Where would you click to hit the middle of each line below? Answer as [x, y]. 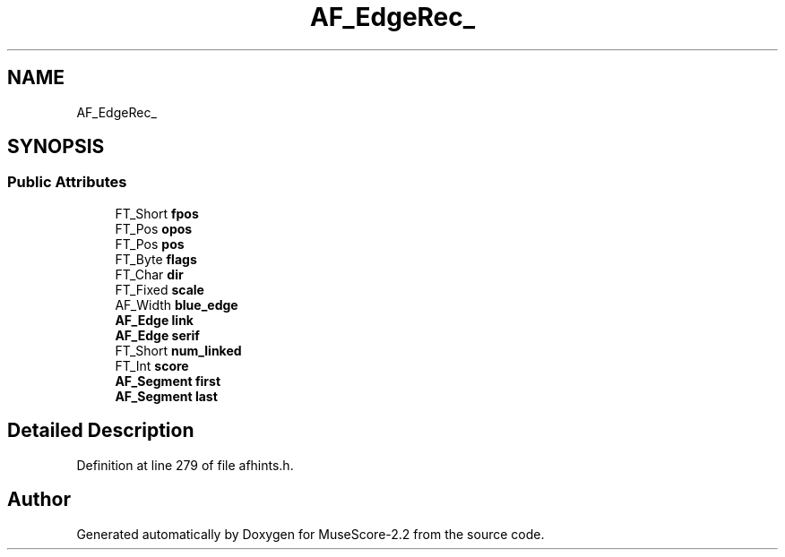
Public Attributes [67, 182]
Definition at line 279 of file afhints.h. [185, 465]
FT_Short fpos [157, 213]
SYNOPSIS [56, 147]
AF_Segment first [168, 381]
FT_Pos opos [154, 228]
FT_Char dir [149, 274]
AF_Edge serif [157, 335]
